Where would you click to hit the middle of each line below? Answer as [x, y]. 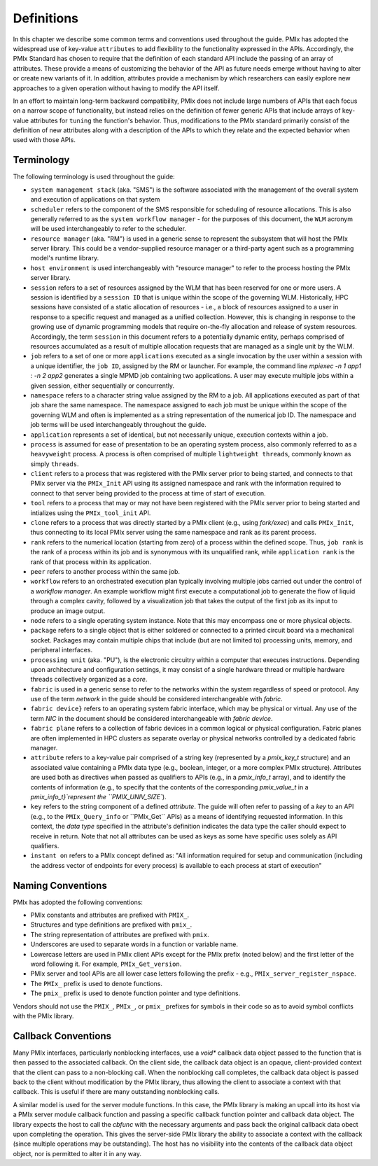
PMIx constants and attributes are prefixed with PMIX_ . [110, 915]
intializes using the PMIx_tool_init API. [91, 513]
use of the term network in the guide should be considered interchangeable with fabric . [156, 699]
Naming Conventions [60, 885]
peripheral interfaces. [62, 650]
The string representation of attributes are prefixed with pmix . [120, 934]
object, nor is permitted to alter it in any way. [77, 1153]
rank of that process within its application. [91, 562]
